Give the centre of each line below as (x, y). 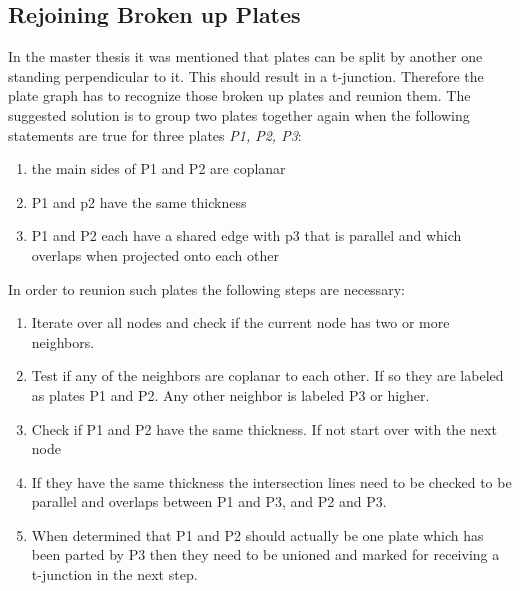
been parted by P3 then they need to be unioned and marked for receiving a (265, 554)
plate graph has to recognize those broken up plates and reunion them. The (239, 95)
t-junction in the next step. (114, 574)
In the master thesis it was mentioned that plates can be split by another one (245, 56)
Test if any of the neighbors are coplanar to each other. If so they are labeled (267, 375)
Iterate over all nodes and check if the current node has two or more (240, 322)
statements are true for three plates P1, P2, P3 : (155, 134)
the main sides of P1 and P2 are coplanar (158, 168)
